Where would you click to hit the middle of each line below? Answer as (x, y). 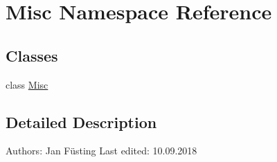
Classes (32, 55)
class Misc (27, 84)
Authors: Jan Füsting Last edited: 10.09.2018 (101, 151)
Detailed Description (81, 121)
